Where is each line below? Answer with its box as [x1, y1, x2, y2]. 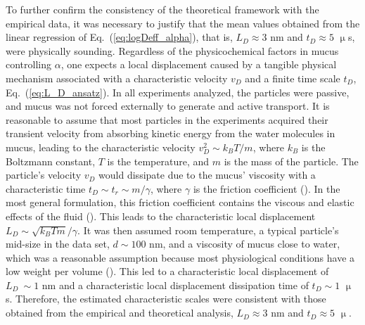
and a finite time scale [245, 70, 340, 85]
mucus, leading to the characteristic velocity [6, 139, 196, 154]
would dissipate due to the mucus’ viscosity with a [98, 167, 316, 182]
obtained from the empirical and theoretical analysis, [6, 305, 233, 320]
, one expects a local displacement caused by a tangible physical [60, 57, 337, 72]
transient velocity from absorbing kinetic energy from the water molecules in [6, 126, 335, 141]
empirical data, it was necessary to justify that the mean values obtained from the [6, 15, 360, 30]
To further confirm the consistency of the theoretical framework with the [6, 2, 319, 16]
